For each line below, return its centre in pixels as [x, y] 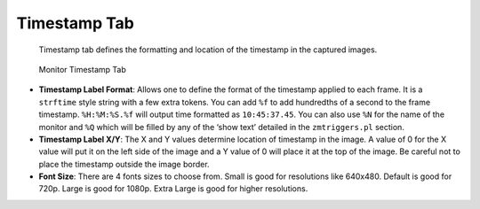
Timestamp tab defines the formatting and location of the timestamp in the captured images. [208, 50]
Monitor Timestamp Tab [82, 69]
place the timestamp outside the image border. [124, 164]
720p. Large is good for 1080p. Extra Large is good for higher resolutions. [173, 189]
